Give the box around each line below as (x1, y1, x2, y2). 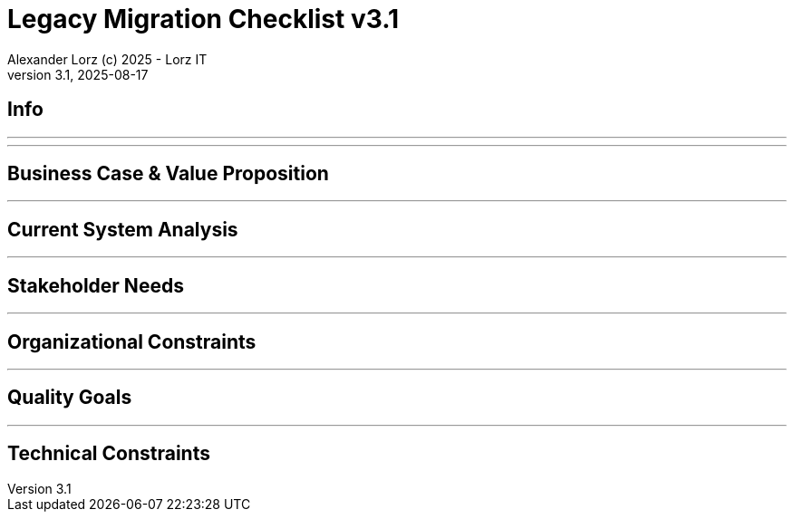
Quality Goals (7, 386, 132, 409)
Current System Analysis (7, 217, 238, 241)
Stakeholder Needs (7, 274, 184, 297)
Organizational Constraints (7, 330, 257, 353)
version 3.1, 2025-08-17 (7, 66, 149, 82)
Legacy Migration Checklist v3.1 (7, 4, 400, 34)
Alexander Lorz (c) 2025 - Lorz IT (7, 51, 208, 67)
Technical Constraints (7, 442, 210, 466)
